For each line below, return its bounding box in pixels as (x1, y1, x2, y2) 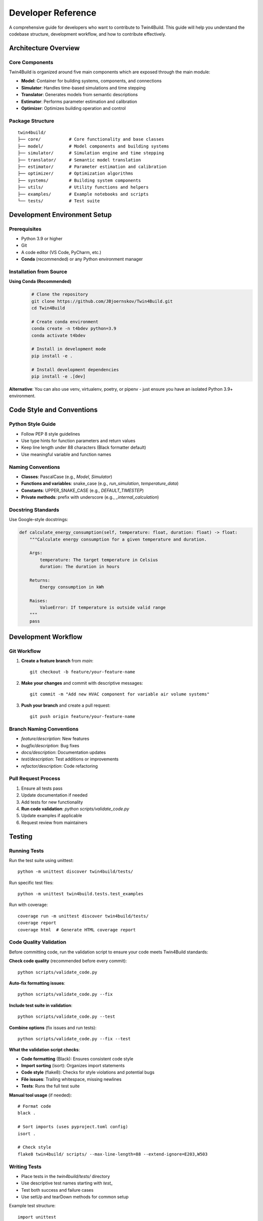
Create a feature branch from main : (21, 658, 94, 664)
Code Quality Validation (9, 939, 67, 946)
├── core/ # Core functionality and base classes (18, 137, 164, 142)
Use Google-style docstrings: (9, 517, 68, 523)
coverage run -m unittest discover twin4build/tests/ (18, 913, 149, 919)
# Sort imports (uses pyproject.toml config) (18, 1124, 129, 1130)
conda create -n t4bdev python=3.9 (31, 326, 116, 332)
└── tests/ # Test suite (18, 198, 100, 204)
